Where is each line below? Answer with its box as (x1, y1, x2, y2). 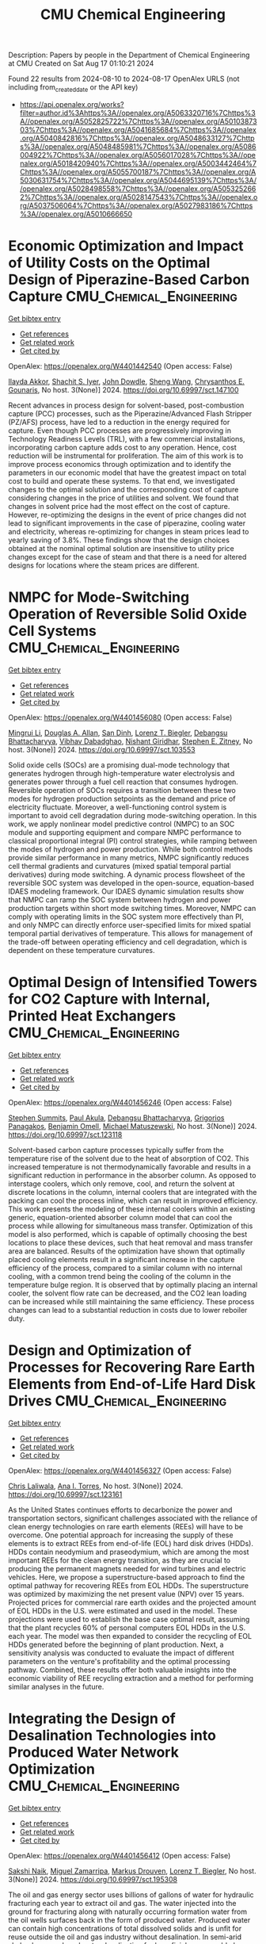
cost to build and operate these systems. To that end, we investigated (8, 476, 236, 485)
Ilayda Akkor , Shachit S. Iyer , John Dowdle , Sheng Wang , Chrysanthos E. (8, 377, 245, 386)
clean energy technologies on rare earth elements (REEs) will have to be (8, 1521, 244, 1531)
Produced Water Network (8, 1743, 180, 1761)
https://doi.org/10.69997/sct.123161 (8, 1489, 123, 1499)
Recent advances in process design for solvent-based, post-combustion (8, 400, 245, 410)
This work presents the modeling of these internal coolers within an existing (8, 1204, 256, 1214)
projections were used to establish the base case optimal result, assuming (8, 1614, 250, 1624)
